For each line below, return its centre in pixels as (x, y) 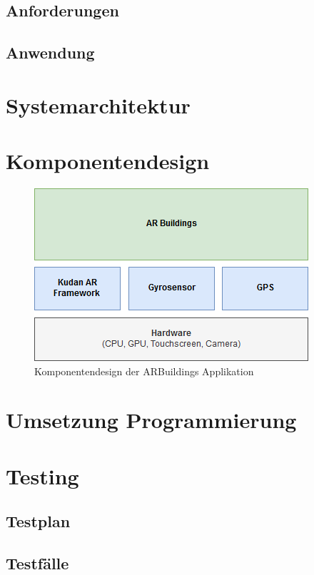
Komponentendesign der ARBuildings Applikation (144, 371)
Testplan (38, 521)
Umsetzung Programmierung (151, 420)
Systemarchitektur (98, 105)
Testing (42, 475)
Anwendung (50, 52)
